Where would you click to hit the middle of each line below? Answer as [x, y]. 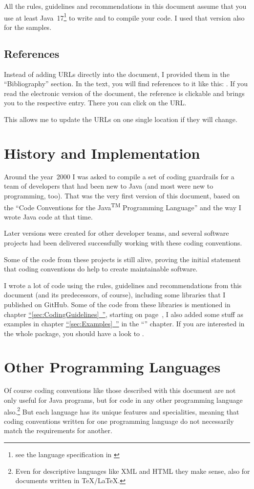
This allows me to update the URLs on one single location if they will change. [121, 119]
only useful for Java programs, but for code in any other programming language [123, 400]
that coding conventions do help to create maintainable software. [101, 269]
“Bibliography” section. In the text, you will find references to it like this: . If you [126, 84]
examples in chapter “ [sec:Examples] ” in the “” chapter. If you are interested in [124, 324]
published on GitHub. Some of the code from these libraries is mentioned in [117, 304]
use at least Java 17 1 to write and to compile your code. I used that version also [124, 17]
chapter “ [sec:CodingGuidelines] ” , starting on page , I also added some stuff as [124, 314]
